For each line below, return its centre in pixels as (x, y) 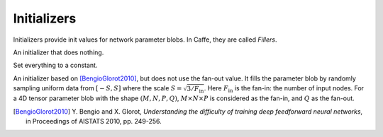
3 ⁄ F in (195, 90)
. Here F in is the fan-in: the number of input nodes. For (284, 89)
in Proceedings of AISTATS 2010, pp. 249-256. (94, 121)
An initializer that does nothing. (59, 52)
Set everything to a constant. (55, 65)
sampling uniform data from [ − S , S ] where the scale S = (98, 88)
